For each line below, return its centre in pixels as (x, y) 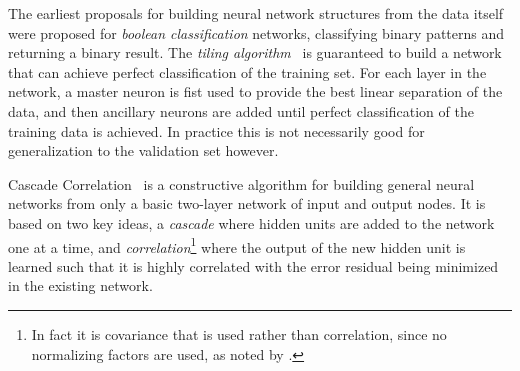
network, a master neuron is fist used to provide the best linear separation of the (255, 91)
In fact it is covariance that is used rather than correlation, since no (239, 333)
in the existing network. (80, 285)
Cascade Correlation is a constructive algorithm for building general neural (241, 183)
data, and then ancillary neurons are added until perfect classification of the (241, 110)
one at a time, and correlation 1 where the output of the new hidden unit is (237, 245)
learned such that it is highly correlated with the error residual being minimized (253, 265)
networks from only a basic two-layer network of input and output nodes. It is (247, 203)
